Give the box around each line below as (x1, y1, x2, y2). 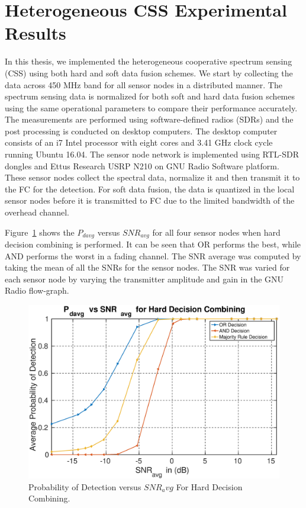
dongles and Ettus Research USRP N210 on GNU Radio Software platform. (5, 159, 279, 172)
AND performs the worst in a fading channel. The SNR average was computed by (5, 249, 301, 262)
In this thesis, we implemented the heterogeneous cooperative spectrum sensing (5, 55, 292, 67)
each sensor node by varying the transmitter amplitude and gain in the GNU (5, 272, 284, 285)
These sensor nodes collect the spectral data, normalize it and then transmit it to (5, 171, 300, 184)
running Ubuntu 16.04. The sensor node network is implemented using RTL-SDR (5, 148, 299, 160)
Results (5, 21, 66, 45)
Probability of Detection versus (28, 480, 141, 493)
